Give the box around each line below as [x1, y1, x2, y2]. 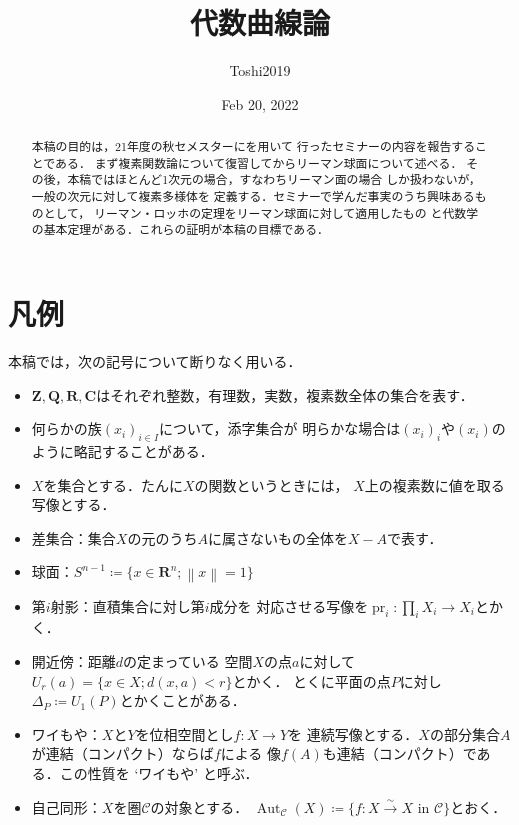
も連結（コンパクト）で [322, 743, 477, 764]
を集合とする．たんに [43, 474, 183, 495]
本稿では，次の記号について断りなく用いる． [8, 350, 302, 371]
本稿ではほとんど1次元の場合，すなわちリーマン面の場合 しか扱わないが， [67, 171, 481, 188]
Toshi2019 [229, 60, 291, 81]
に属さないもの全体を [207, 527, 348, 548]
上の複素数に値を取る [364, 474, 505, 495]
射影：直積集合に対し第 [50, 595, 205, 616]
